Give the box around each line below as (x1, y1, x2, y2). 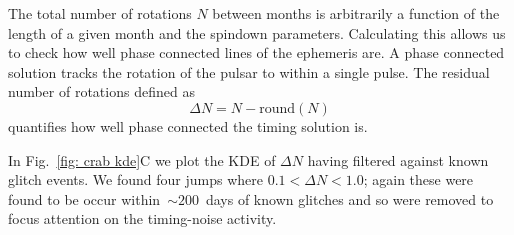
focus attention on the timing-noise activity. (8, 208, 277, 229)
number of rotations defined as (8, 81, 195, 102)
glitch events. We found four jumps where (8, 169, 263, 190)
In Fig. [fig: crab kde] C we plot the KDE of (8, 149, 276, 170)
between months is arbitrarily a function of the (212, 3, 500, 23)
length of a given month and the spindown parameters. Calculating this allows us (8, 22, 506, 43)
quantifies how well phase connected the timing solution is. (8, 115, 368, 136)
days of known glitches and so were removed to (205, 188, 494, 209)
